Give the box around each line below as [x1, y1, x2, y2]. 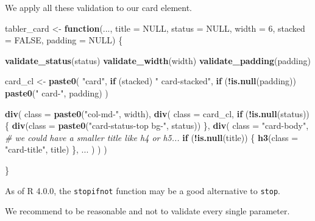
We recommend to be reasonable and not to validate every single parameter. [5, 205, 290, 217]
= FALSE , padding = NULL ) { [5, 34, 123, 46]
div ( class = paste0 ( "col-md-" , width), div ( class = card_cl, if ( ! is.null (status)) [5, 107, 310, 120]
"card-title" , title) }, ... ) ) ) [5, 143, 107, 156]
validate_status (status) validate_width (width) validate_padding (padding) [5, 54, 311, 67]
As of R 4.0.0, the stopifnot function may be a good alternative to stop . [5, 184, 280, 197]
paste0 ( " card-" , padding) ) [5, 86, 108, 99]
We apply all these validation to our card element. [5, 1, 192, 13]
